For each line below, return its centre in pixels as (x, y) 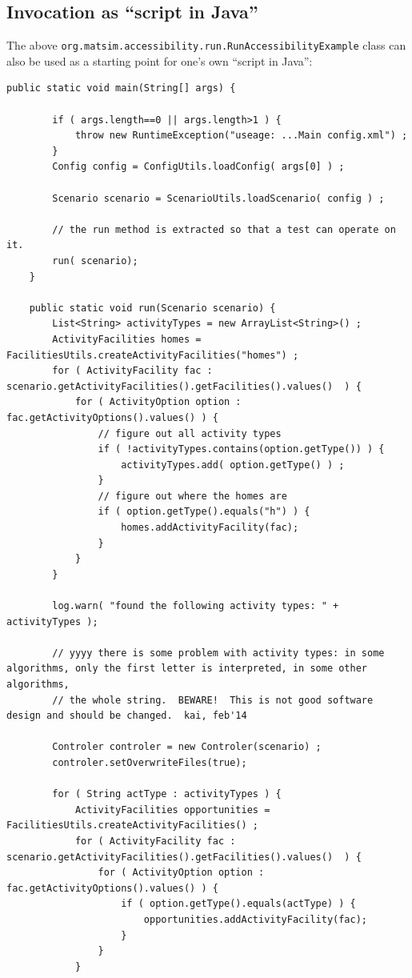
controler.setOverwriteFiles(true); (150, 762)
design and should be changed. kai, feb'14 (127, 716)
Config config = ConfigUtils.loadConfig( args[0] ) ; (198, 167)
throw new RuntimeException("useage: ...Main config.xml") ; (241, 136)
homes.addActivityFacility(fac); (210, 528)
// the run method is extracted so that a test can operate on (224, 229)
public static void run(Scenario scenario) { (152, 308)
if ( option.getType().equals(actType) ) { (238, 904)
